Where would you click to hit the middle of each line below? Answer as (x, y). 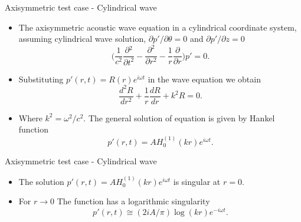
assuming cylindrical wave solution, (82, 39)
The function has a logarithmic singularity (133, 201)
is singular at (197, 181)
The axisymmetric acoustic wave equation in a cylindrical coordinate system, (158, 27)
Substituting (41, 79)
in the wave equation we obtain (204, 79)
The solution (41, 181)
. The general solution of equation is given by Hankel (179, 117)
